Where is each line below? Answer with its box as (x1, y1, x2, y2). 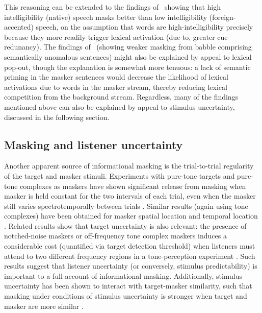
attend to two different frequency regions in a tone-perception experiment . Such (4, 250, 255, 261)
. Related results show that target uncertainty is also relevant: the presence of (4, 220, 247, 231)
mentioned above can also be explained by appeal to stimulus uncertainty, (4, 101, 235, 112)
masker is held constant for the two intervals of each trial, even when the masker (4, 190, 256, 201)
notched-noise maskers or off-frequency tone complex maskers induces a (4, 230, 227, 241)
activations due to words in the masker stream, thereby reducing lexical (4, 81, 227, 92)
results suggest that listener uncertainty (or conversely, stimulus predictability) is (4, 260, 257, 271)
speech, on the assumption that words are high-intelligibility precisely (36, 21, 253, 32)
